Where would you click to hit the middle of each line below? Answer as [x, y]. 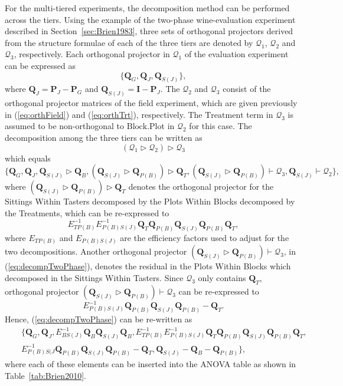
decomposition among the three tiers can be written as [104, 138]
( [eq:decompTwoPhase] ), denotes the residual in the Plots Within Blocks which [148, 266]
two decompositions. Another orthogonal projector [96, 251]
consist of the [247, 89]
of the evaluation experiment [236, 54]
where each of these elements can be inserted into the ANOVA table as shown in [151, 364]
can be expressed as [40, 65]
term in [260, 114]
